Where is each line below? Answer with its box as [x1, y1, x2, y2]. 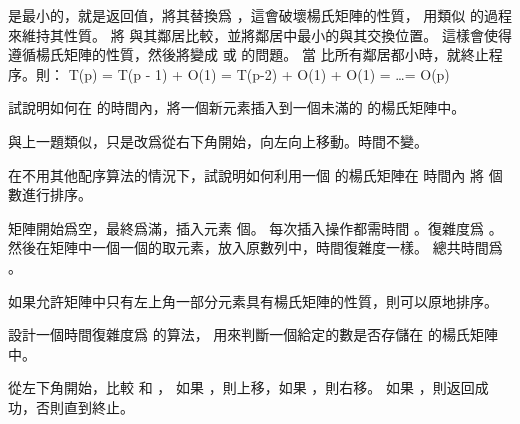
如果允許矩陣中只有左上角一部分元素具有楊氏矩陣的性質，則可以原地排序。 [8, 290, 498, 311]
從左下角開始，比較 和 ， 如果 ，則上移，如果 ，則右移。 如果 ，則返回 [8, 377, 475, 398]
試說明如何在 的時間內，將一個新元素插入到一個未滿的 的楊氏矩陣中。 [8, 97, 466, 118]
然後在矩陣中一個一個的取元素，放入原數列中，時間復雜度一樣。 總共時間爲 [8, 237, 503, 258]
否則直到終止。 [35, 396, 134, 417]
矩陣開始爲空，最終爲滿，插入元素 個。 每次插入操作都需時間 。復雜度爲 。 [8, 217, 503, 238]
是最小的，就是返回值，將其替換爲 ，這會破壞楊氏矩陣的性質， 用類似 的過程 [8, 5, 512, 25]
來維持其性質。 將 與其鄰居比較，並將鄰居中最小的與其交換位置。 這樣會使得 [8, 24, 512, 45]
